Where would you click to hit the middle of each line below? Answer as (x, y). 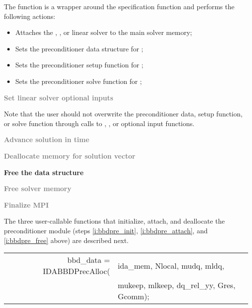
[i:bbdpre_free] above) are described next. (66, 240)
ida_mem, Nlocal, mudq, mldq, (171, 265)
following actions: (30, 16)
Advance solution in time (47, 139)
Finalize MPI (26, 204)
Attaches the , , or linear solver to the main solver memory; (104, 32)
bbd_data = (89, 260)
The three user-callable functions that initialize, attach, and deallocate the (114, 221)
